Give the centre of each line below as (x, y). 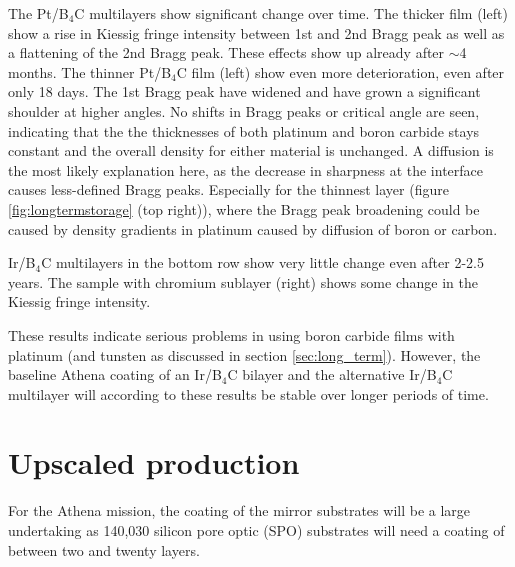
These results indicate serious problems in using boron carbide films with (231, 334)
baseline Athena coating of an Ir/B (115, 374)
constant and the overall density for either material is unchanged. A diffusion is (251, 150)
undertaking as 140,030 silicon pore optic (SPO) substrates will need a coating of (256, 530)
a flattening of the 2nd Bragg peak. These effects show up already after (226, 52)
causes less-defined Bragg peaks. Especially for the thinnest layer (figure (228, 189)
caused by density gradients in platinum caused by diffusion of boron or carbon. (253, 228)
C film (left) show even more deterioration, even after (340, 71)
